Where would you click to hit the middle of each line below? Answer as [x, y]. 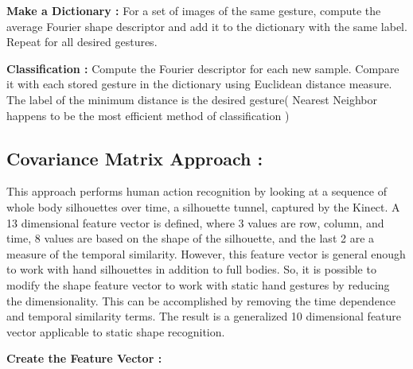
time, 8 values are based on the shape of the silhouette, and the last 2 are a [191, 238]
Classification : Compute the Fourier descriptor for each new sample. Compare [203, 68]
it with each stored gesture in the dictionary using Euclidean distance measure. [199, 84]
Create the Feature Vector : [84, 358]
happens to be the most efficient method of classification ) [148, 115]
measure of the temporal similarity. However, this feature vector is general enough [206, 253]
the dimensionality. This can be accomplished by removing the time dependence [201, 300]
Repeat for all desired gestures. [82, 42]
